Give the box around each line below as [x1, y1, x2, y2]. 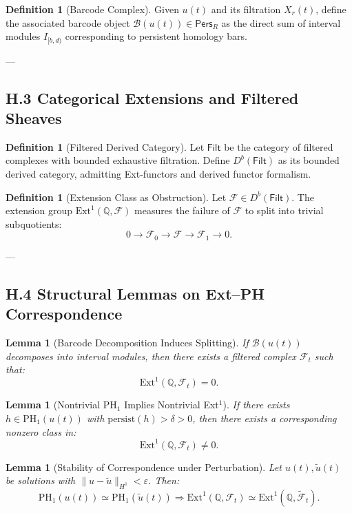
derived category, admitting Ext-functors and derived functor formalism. [6, 167, 311, 181]
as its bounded [278, 153, 340, 167]
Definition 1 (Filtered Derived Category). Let [6, 139, 205, 154]
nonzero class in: [6, 424, 76, 439]
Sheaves [6, 107, 62, 129]
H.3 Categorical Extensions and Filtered [6, 87, 299, 108]
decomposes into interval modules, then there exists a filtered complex [6, 348, 296, 363]
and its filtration [211, 2, 281, 16]
